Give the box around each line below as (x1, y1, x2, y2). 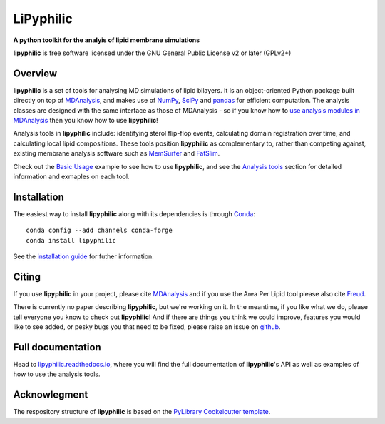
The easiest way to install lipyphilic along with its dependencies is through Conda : (13, 209, 256, 218)
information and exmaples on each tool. (13, 172, 130, 181)
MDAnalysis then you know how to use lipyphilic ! (13, 116, 158, 125)
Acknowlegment (13, 389, 88, 401)
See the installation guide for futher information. (13, 252, 155, 261)
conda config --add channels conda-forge (26, 226, 173, 235)
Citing (13, 271, 41, 283)
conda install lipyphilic (26, 236, 117, 244)
